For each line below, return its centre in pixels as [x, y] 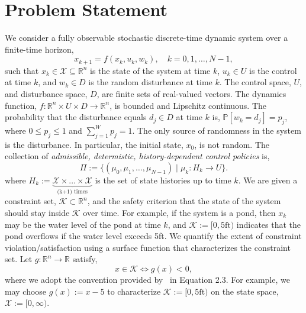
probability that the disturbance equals [76, 117]
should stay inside [37, 212]
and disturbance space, [46, 93]
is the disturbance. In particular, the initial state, [94, 144]
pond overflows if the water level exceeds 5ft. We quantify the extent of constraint [153, 236]
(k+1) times [72, 191]
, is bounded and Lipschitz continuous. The [188, 105]
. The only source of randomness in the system [217, 130]
